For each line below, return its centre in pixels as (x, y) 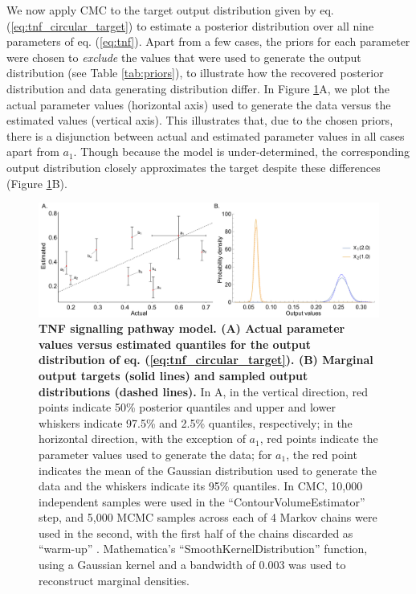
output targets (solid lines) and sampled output (173, 375)
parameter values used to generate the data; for (155, 454)
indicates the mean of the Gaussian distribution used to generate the (208, 470)
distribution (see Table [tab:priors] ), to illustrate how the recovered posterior (195, 73)
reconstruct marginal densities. (114, 580)
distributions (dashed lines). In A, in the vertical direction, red (204, 391)
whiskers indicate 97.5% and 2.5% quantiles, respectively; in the (196, 422)
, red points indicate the (319, 438)
